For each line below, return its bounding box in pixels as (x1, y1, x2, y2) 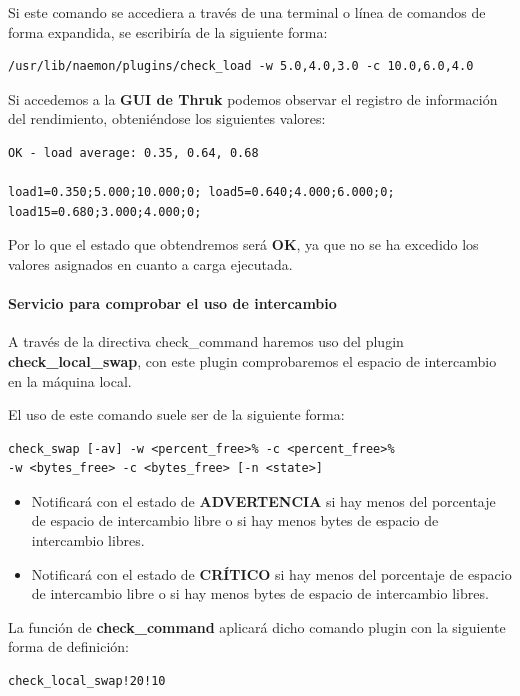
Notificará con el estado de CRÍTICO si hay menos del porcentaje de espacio (31, 563, 512, 584)
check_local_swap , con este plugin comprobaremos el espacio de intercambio (8, 350, 497, 371)
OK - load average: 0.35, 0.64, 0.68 (8, 145, 259, 160)
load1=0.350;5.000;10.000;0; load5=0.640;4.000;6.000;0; (8, 185, 395, 200)
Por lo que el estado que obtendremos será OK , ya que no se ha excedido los (8, 234, 479, 255)
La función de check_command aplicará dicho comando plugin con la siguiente (8, 616, 506, 637)
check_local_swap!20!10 (8, 674, 166, 689)
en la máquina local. (8, 370, 132, 391)
